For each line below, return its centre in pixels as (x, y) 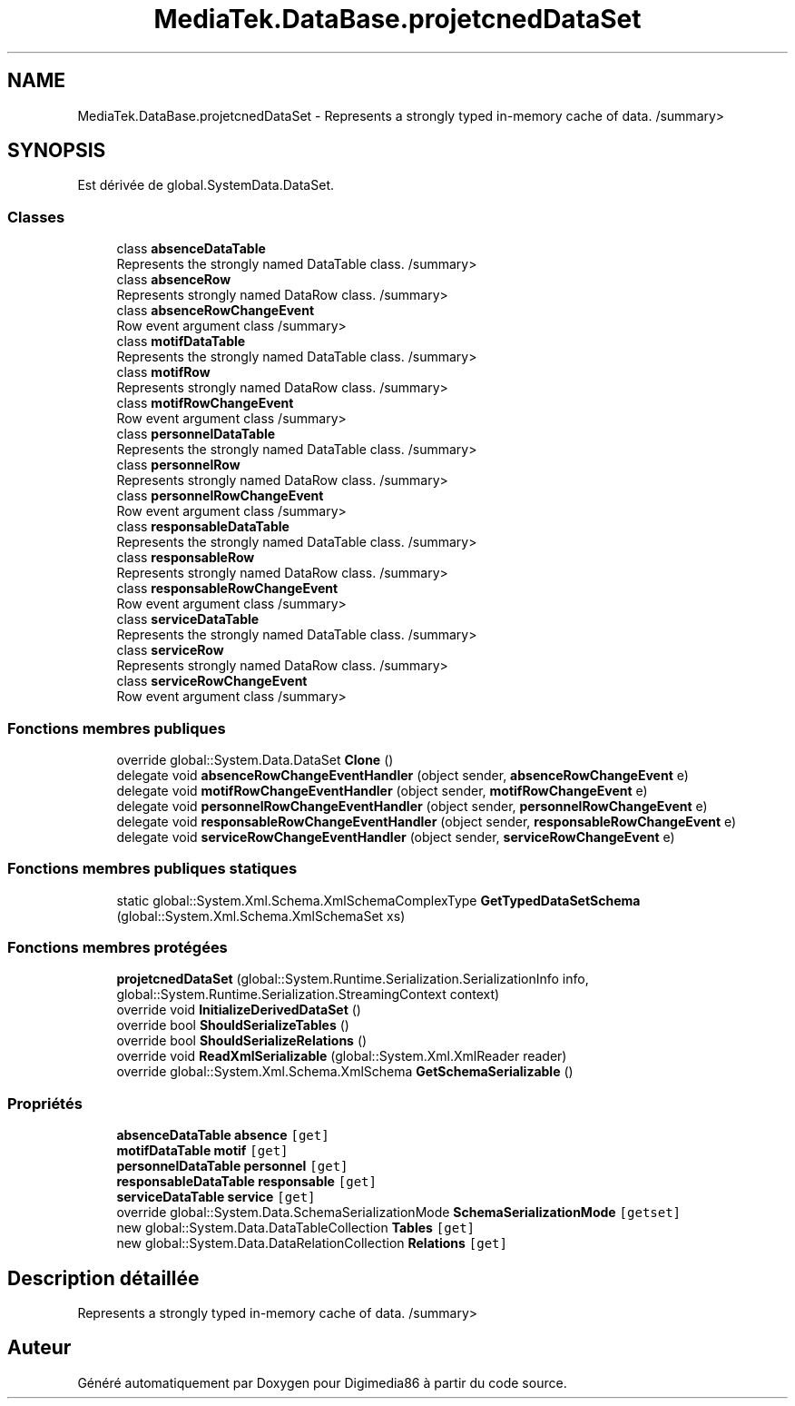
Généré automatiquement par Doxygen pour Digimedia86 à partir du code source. (322, 1382)
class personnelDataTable (196, 434)
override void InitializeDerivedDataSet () (239, 1010)
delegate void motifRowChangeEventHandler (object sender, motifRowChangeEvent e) (382, 790)
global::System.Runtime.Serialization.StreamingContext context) (308, 995)
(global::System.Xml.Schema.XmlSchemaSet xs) (261, 916)
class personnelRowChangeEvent (220, 496)
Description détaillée (103, 1278)
